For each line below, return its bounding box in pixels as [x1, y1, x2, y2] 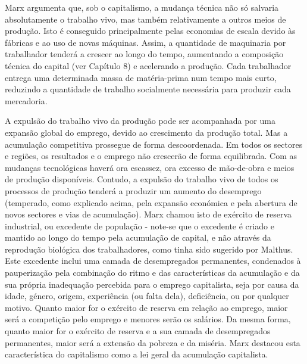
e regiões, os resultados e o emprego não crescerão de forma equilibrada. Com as [5, 150, 297, 162]
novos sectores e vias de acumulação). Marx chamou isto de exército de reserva [5, 208, 292, 220]
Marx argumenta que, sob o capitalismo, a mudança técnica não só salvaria [5, 1, 279, 13]
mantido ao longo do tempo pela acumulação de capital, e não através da [5, 231, 271, 244]
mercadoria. [5, 94, 48, 107]
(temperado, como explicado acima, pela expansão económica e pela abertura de [5, 196, 297, 209]
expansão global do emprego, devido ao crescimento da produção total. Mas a [5, 126, 288, 138]
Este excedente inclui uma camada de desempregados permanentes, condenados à [5, 254, 301, 267]
